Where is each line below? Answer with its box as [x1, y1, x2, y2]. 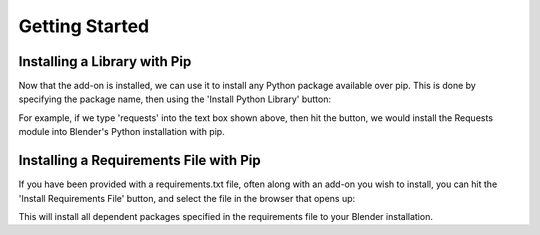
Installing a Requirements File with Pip [18, 152, 261, 169]
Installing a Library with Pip [18, 53, 192, 70]
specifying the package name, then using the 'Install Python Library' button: [18, 93, 332, 105]
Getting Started [18, 15, 150, 37]
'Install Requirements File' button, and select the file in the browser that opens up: [18, 192, 356, 204]
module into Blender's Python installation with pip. [18, 126, 225, 138]
